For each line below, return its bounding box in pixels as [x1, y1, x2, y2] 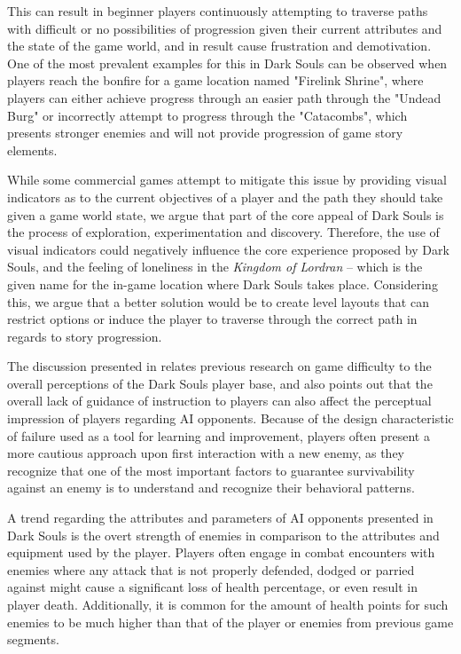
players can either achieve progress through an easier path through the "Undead [7, 88, 441, 106]
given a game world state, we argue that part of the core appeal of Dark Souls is [7, 205, 444, 224]
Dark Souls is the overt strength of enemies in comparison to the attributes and [7, 525, 440, 544]
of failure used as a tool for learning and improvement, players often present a [7, 426, 430, 445]
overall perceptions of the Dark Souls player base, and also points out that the [7, 374, 433, 392]
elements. [7, 140, 58, 159]
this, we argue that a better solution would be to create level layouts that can [7, 292, 429, 311]
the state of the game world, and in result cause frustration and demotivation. [7, 36, 432, 55]
